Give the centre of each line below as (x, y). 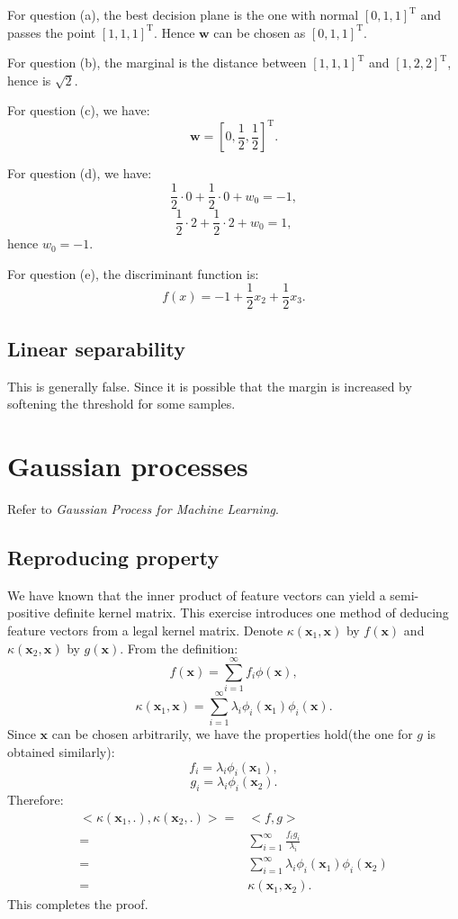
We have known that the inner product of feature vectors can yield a (197, 595)
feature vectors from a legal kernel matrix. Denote (145, 630)
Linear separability (96, 348)
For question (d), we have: (80, 173)
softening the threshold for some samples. (121, 404)
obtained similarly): (61, 751)
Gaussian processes (128, 466)
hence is (29, 80)
